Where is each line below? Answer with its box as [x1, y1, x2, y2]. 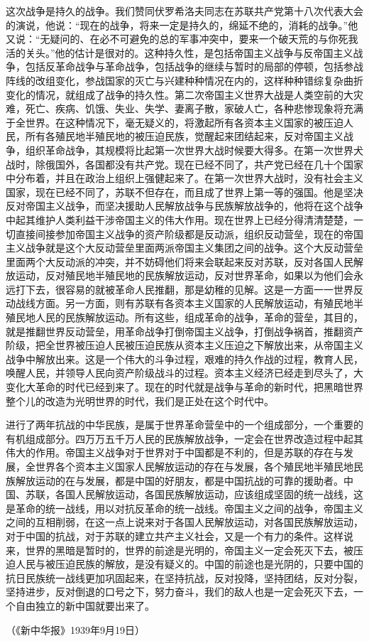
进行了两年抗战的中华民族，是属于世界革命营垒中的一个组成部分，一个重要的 [6, 417, 363, 432]
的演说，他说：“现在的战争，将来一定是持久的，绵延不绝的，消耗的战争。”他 [6, 17, 358, 32]
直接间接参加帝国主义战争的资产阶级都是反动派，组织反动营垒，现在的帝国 [15, 226, 363, 241]
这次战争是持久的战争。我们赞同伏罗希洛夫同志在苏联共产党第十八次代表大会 [6, 4, 363, 18]
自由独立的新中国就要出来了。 [15, 598, 155, 613]
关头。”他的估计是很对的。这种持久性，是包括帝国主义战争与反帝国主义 [25, 45, 353, 60]
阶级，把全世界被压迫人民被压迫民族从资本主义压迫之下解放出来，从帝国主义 [6, 338, 363, 352]
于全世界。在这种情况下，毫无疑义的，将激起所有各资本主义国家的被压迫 [6, 114, 343, 129]
